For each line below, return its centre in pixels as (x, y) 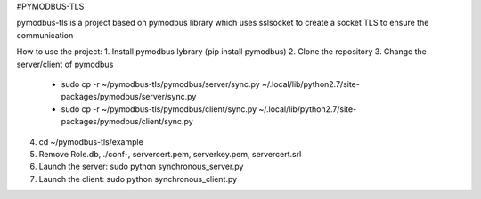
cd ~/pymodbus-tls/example (91, 141)
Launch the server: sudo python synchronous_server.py (141, 167)
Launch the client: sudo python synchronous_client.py (138, 179)
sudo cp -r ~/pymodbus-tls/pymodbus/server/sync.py (160, 84)
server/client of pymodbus (65, 64)
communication (45, 35)
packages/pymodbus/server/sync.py (129, 97)
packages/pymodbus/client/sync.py (127, 122)
